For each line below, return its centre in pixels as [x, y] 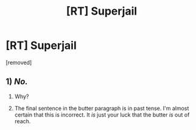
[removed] [19, 62]
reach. [23, 121]
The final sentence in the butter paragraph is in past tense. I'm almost [102, 108]
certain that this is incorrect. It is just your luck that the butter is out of [102, 115]
